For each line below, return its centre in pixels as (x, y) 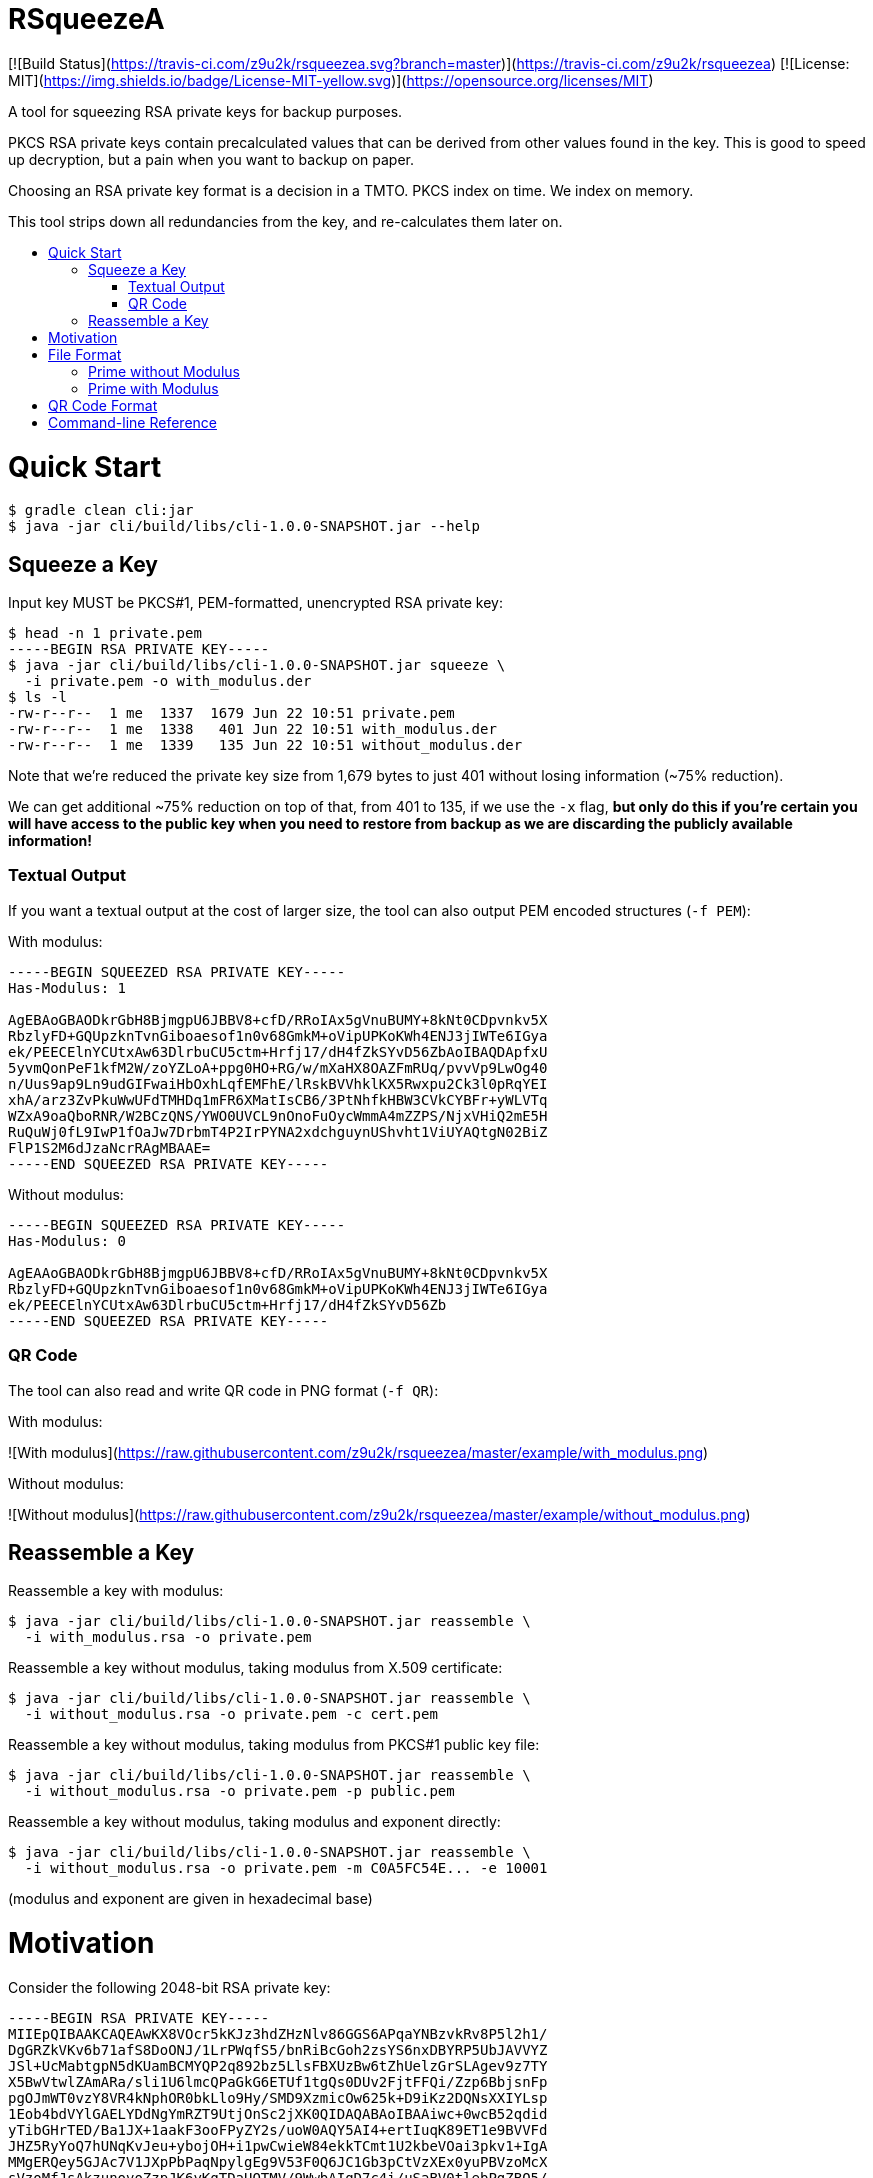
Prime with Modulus (153, 388)
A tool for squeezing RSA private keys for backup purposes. (205, 111)
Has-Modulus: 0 (67, 1240)
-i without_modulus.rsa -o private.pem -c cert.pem (231, 1714)
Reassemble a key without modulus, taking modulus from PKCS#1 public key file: (274, 1745)
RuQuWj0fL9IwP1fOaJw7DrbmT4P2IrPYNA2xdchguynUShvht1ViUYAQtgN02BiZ (278, 1131)
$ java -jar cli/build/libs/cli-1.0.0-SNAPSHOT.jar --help (244, 526)
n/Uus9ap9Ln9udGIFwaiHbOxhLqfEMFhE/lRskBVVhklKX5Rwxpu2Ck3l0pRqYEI (278, 1083)
